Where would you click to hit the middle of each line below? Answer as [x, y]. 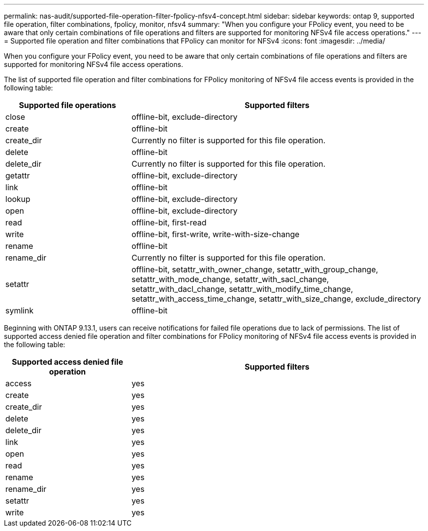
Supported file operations [67, 105]
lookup [18, 199]
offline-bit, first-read [169, 222]
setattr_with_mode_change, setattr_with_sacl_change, [230, 279]
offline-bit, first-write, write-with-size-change [215, 234]
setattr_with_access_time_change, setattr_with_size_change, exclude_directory [276, 299]
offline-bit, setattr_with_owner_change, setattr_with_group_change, [255, 269]
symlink [20, 310]
